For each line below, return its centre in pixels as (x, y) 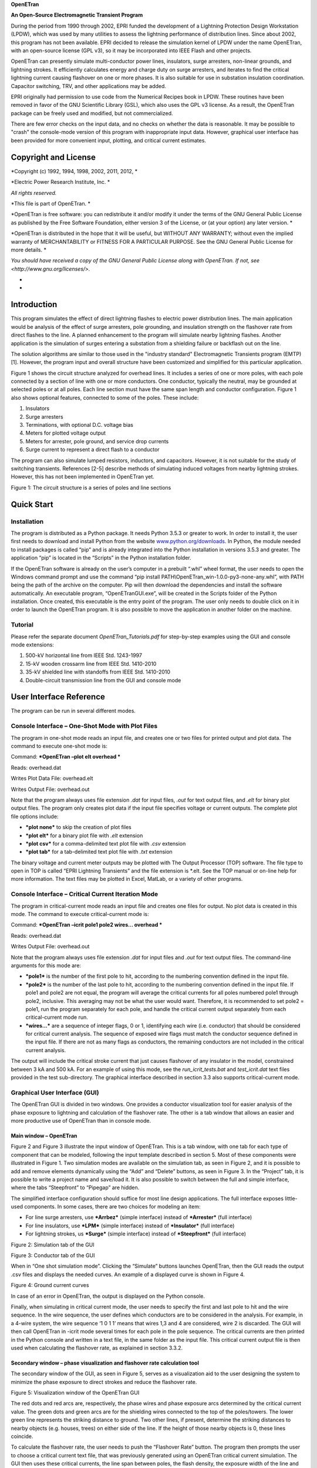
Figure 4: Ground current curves (50, 1285)
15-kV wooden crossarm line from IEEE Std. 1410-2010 (91, 664)
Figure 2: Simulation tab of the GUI (53, 1244)
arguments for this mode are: (46, 965)
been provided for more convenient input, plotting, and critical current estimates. (109, 140)
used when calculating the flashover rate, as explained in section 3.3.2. (97, 1348)
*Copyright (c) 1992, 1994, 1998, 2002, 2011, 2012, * (74, 171)
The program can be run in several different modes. (73, 711)
